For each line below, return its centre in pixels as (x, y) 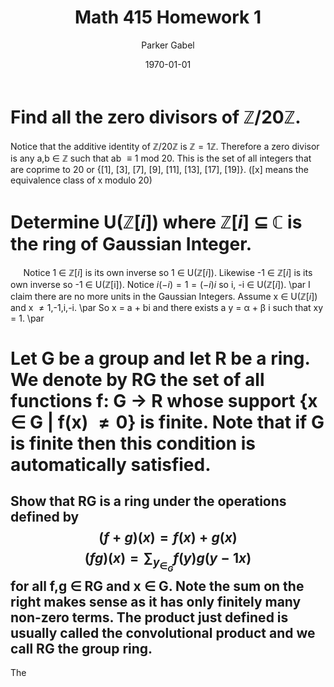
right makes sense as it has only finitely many (156, 601)
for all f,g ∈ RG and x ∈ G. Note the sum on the (157, 586)
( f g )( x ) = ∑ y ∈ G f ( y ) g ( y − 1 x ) (168, 562)
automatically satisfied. (111, 464)
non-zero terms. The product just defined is (149, 617)
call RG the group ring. (81, 648)
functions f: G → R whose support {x (164, 400)
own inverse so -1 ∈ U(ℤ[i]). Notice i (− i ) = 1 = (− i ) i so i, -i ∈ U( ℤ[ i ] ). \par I (160, 284)
